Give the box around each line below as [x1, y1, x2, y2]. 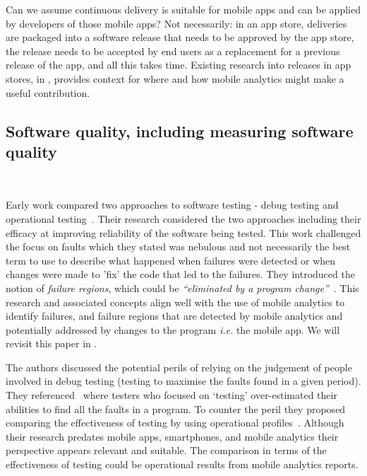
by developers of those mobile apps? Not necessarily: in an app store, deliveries [6, 16, 347, 30]
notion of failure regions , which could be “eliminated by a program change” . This [6, 280, 359, 295]
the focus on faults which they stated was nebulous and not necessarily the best [6, 239, 351, 254]
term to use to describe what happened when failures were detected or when [6, 252, 336, 267]
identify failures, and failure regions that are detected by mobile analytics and [6, 308, 343, 323]
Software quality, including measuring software [6, 120, 354, 141]
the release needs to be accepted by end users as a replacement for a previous [6, 43, 340, 58]
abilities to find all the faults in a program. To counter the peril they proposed [6, 401, 346, 416]
